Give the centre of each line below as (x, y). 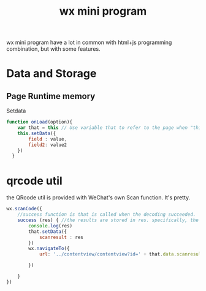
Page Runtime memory (51, 96)
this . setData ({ (37, 133)
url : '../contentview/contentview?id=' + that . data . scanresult (121, 254)
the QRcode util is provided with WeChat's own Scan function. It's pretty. (98, 197)
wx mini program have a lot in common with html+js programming (89, 42)
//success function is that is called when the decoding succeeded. (107, 215)
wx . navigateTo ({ (49, 249)
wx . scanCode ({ (25, 209)
